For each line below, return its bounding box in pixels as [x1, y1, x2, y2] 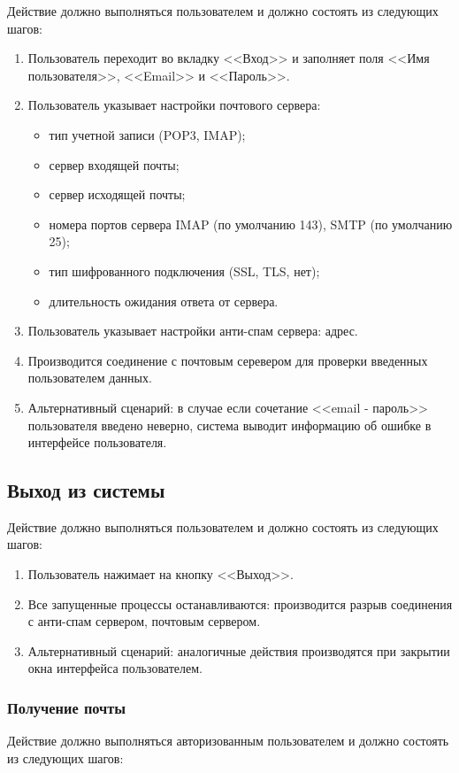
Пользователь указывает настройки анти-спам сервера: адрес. [27, 321, 358, 340]
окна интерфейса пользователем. [27, 659, 203, 677]
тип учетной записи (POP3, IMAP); [49, 125, 246, 143]
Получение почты [7, 696, 126, 718]
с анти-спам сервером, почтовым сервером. [27, 612, 261, 630]
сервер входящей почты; [49, 155, 180, 174]
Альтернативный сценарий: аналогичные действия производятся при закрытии [27, 641, 450, 660]
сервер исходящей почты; [49, 185, 186, 204]
